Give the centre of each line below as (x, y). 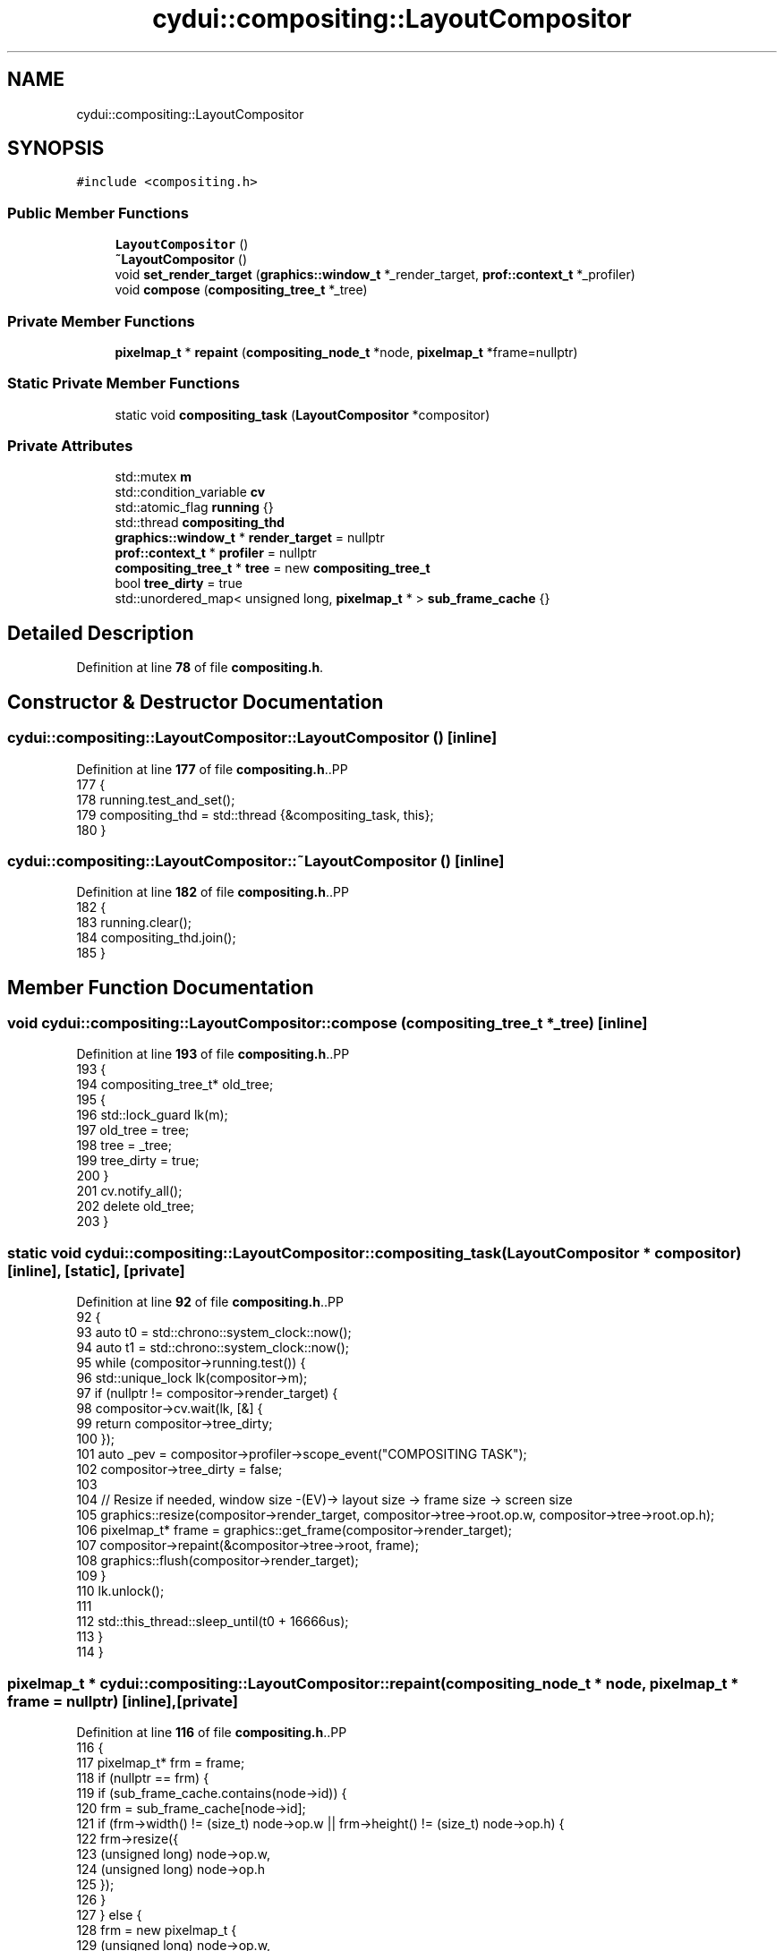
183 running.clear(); (134, 923)
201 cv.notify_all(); (129, 1191)
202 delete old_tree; (135, 1206)
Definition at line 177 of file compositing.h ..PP (212, 769)
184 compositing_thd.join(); (156, 938)
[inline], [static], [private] (96, 1270)
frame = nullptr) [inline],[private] (123, 1701)
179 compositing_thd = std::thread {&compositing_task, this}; (255, 814)
